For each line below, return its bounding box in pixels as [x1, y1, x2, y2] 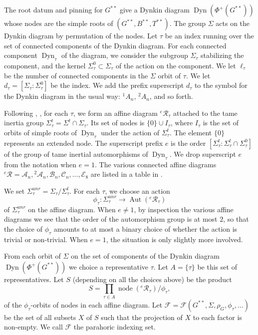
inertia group [4, 117, 44, 128]
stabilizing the [201, 50, 244, 60]
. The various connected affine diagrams [94, 159, 217, 169]
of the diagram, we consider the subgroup [61, 50, 188, 60]
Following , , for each [4, 107, 68, 118]
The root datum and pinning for [4, 4, 103, 14]
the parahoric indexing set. [73, 322, 156, 332]
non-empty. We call [4, 322, 63, 332]
